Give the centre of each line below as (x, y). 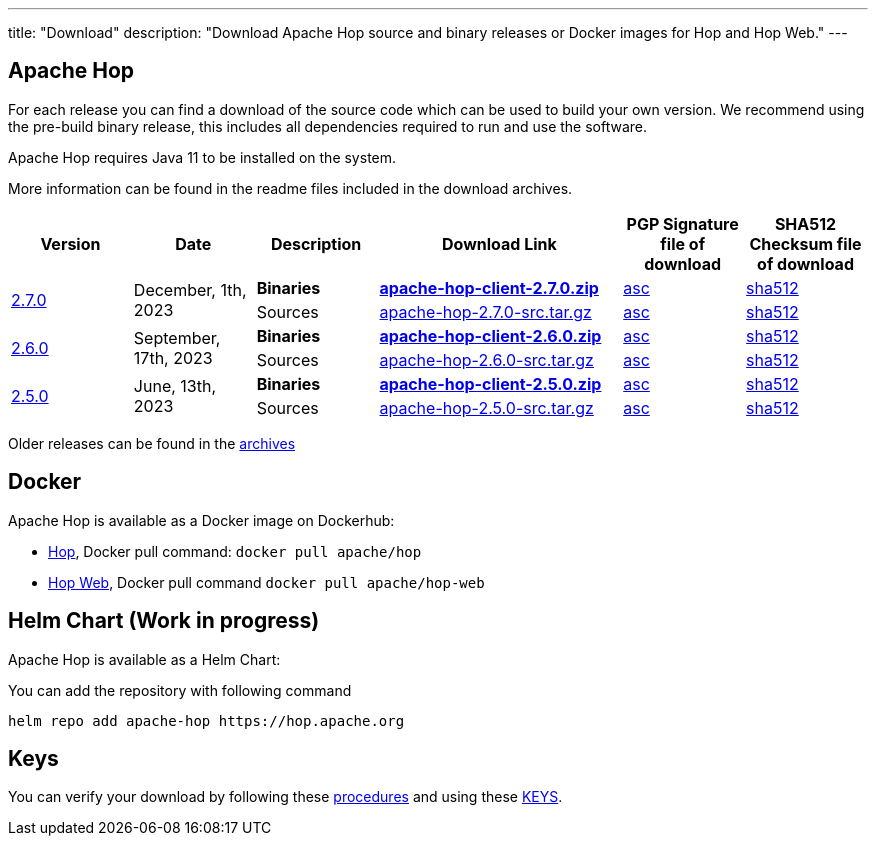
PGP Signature (682, 223)
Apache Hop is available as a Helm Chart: (144, 659)
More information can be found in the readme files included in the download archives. (290, 188)
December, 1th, (190, 289)
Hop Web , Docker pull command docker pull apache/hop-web (266, 582)
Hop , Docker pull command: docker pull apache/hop (235, 551)
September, (177, 337)
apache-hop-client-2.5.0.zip (490, 383)
